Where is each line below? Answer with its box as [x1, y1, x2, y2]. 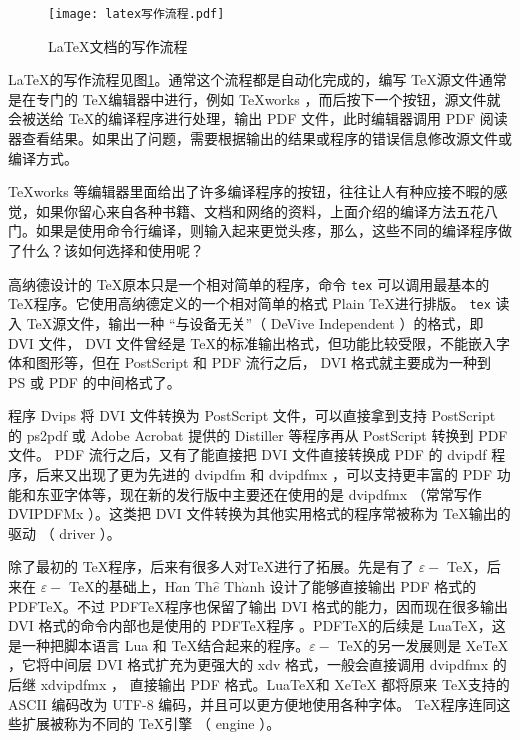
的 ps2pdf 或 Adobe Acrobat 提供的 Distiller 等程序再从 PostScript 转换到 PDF [8, 424, 508, 445]
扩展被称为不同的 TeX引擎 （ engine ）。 [21, 713, 281, 734]
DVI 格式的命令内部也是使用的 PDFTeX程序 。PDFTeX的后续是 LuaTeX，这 [8, 615, 506, 636]
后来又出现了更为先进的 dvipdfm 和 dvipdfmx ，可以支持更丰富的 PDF [35, 464, 493, 485]
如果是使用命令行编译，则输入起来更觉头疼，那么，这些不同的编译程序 [35, 220, 498, 241]
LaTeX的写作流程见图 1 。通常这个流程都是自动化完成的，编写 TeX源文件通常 [8, 69, 507, 90]
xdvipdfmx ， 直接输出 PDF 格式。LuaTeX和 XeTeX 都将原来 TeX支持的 [40, 674, 510, 694]
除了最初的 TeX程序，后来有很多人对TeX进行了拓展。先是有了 [8, 556, 414, 577]
